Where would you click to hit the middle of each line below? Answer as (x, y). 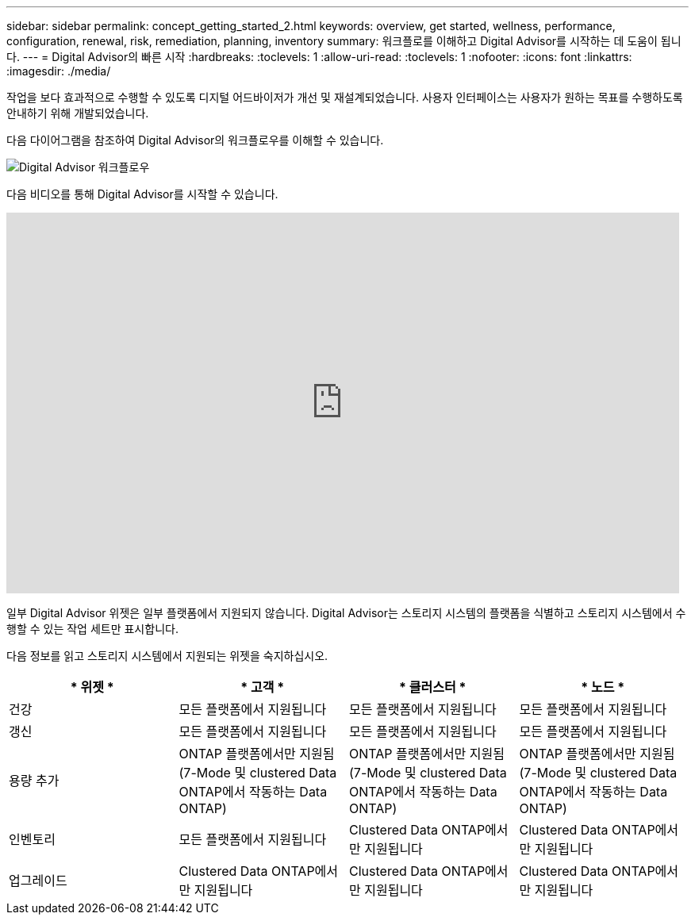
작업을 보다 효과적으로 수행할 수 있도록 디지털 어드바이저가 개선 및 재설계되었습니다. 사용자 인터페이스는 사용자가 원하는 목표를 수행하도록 (345, 97)
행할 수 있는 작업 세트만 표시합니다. (92, 629)
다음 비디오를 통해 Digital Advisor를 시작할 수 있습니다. (142, 194)
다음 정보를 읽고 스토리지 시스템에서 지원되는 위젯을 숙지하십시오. (167, 656)
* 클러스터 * (433, 687)
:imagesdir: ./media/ (59, 71)
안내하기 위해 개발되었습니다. (78, 113)
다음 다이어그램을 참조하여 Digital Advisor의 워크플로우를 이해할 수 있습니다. (195, 140)
